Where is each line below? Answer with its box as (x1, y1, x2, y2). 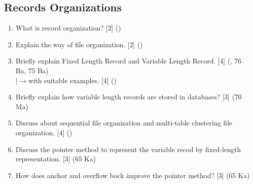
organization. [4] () (15, 127, 72, 137)
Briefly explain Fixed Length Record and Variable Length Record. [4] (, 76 (15, 56, 242, 66)
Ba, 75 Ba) (15, 65, 49, 75)
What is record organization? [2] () (15, 23, 121, 33)
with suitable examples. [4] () (28, 75, 117, 85)
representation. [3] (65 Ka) (15, 153, 96, 164)
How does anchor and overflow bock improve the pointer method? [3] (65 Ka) (15, 170, 250, 180)
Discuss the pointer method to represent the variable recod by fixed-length (15, 144, 241, 154)
